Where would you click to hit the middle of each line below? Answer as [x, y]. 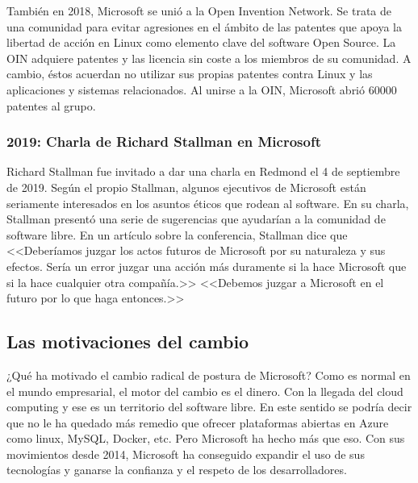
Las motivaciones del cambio [128, 341]
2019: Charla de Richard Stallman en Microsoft [164, 142]
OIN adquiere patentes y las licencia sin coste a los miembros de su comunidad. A [209, 58]
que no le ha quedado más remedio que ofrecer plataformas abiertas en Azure [198, 422]
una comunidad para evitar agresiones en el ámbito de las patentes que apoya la [205, 26]
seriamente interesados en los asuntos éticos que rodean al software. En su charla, [208, 203]
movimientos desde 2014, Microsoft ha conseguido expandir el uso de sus [186, 454]
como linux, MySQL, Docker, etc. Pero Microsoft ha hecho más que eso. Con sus [206, 438]
